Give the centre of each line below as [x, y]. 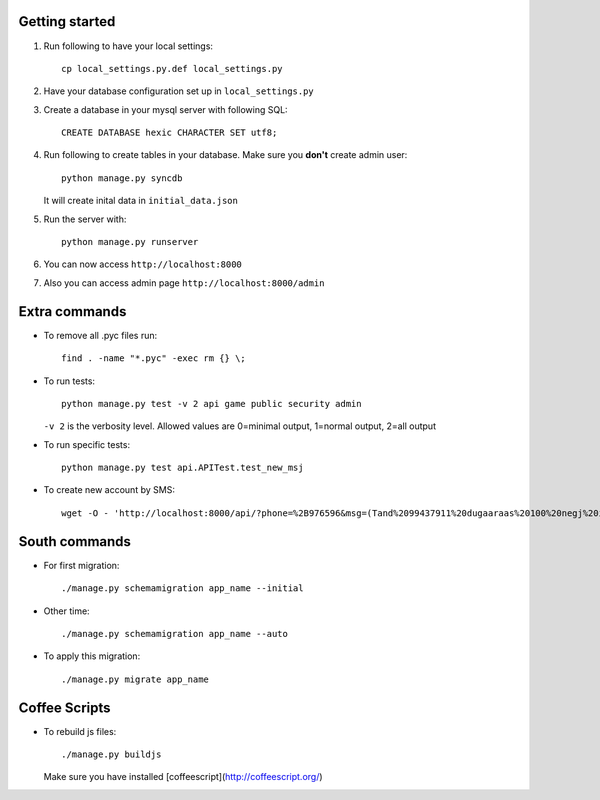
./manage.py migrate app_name [135, 679]
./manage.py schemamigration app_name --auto [175, 633]
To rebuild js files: [80, 731]
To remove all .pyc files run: [100, 335]
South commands [75, 541]
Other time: [66, 611]
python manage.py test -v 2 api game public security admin [211, 403]
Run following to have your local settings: [128, 46]
